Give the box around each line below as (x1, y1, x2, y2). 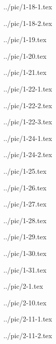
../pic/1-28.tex (3, 215, 47, 225)
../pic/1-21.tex (3, 67, 47, 77)
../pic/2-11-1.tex (3, 314, 52, 324)
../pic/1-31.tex (3, 264, 47, 275)
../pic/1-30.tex (3, 248, 47, 258)
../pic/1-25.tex (3, 165, 47, 176)
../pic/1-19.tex (3, 34, 47, 45)
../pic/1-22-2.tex (3, 100, 52, 110)
